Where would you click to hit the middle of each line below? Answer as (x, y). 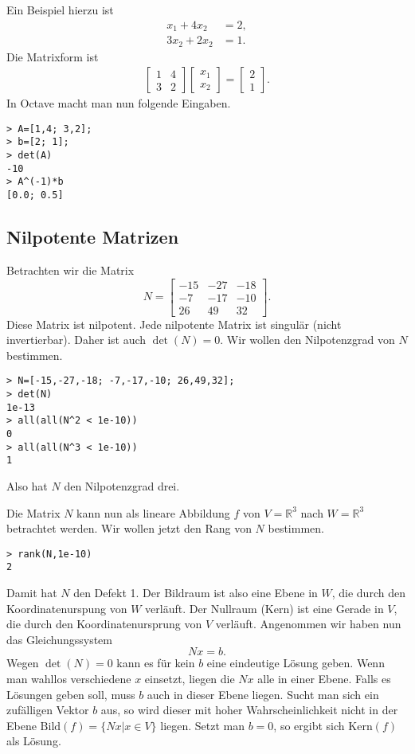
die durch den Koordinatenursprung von (104, 624)
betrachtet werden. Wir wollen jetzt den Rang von (129, 528)
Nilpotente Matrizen (93, 237)
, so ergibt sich (309, 725)
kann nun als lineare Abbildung (153, 512)
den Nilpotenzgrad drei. (122, 485)
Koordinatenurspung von (67, 608)
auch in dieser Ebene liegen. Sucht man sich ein (263, 694)
